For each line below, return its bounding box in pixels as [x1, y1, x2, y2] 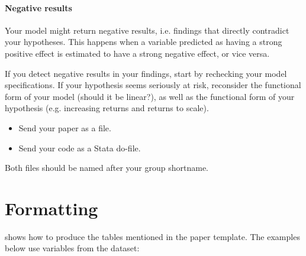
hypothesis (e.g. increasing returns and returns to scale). [5, 102, 209, 114]
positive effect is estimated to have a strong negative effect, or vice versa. [5, 47, 270, 59]
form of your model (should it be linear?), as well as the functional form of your [5, 90, 295, 102]
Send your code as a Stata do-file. [18, 141, 141, 154]
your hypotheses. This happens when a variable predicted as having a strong [5, 35, 282, 48]
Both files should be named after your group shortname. [5, 161, 208, 174]
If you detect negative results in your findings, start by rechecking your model [5, 67, 287, 79]
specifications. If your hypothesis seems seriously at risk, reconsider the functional [5, 79, 301, 91]
